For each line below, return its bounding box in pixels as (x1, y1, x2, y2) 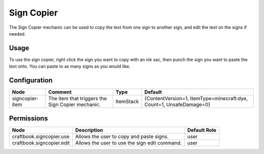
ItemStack (115, 98, 139, 105)
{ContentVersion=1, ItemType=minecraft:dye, (144, 95, 248, 102)
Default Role (187, 127, 217, 134)
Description (75, 127, 103, 134)
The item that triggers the (48, 95, 107, 102)
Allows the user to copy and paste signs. (75, 133, 169, 140)
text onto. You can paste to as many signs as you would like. (9, 63, 131, 69)
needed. (9, 31, 26, 37)
